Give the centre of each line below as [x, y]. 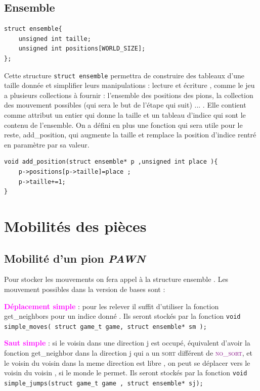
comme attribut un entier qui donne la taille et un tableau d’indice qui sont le [125, 115]
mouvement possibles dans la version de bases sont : [85, 289]
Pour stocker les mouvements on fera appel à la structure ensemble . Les [116, 279]
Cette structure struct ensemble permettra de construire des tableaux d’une [124, 75]
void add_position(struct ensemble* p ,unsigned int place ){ [111, 162]
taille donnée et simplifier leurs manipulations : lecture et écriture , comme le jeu [129, 85]
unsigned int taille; [55, 39]
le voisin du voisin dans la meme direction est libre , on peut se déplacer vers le [127, 362]
